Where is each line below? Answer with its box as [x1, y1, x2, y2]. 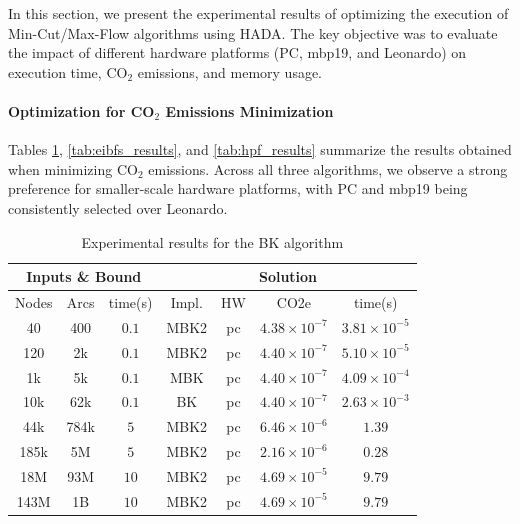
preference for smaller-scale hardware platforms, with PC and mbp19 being [8, 178, 468, 199]
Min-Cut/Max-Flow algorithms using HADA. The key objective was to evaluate [8, 22, 498, 43]
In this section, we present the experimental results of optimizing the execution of [8, 3, 509, 23]
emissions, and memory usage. [137, 61, 323, 82]
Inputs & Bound [26, 266, 142, 287]
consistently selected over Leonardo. [8, 197, 228, 218]
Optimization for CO [8, 100, 155, 121]
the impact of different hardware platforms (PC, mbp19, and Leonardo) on [8, 42, 467, 63]
